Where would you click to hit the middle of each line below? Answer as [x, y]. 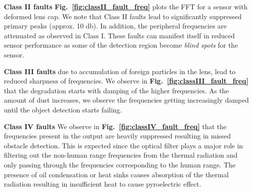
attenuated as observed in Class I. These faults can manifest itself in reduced [119, 35]
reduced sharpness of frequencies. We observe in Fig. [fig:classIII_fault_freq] [126, 81]
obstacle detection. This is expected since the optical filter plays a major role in [124, 145]
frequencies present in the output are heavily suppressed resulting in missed [117, 136]
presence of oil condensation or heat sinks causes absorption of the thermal [116, 174]
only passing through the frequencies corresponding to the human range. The [120, 164]
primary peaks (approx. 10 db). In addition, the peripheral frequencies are [115, 26]
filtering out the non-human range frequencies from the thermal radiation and [121, 155]
